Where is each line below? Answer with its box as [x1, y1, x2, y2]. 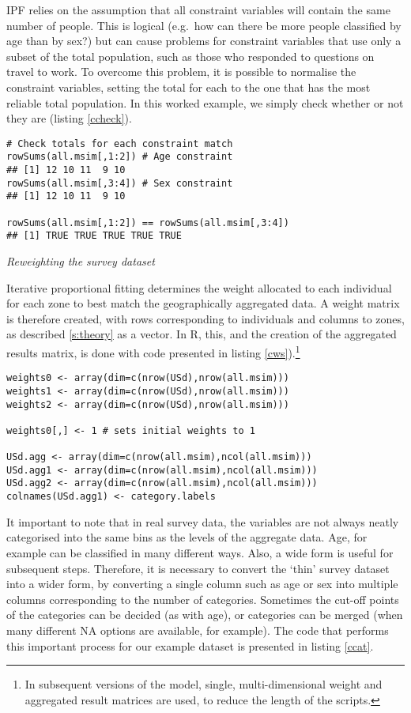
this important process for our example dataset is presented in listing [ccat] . [6, 637, 374, 654]
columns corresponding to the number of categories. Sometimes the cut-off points [6, 590, 399, 607]
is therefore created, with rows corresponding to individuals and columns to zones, [6, 310, 405, 326]
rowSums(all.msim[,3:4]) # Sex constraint [6, 177, 233, 189]
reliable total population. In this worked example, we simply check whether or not [6, 94, 404, 111]
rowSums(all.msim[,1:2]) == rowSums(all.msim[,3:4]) [6, 217, 289, 228]
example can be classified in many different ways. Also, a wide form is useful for [6, 544, 394, 560]
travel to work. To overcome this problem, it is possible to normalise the [6, 63, 356, 80]
